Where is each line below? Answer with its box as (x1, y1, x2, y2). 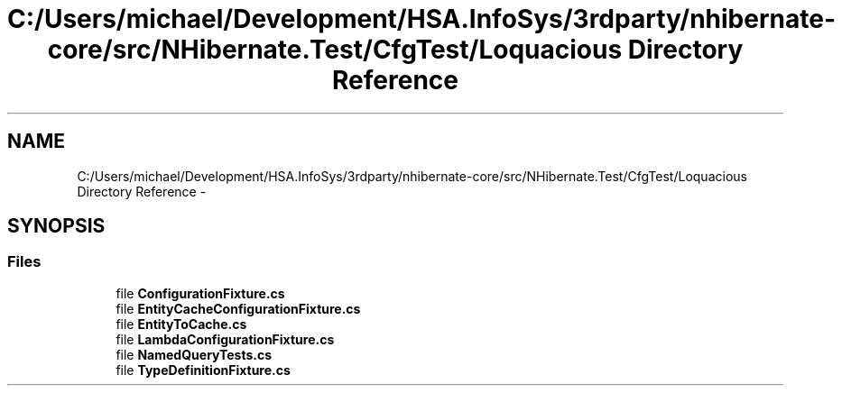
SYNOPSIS (7, 215, 106, 238)
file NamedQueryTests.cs (116, 346, 273, 362)
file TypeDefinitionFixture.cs (116, 361, 291, 378)
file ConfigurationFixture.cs (116, 285, 285, 301)
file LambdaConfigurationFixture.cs (116, 331, 335, 347)
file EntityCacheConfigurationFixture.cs (116, 300, 361, 316)
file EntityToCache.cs (116, 315, 247, 332)
